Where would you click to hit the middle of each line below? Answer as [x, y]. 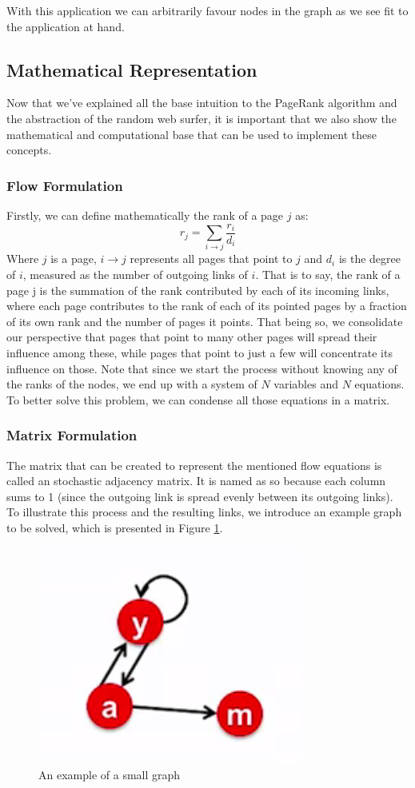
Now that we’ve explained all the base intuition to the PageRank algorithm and [202, 103]
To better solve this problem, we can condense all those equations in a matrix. [198, 399]
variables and [306, 384]
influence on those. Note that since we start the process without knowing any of [202, 368]
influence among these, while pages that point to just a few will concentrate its [200, 352]
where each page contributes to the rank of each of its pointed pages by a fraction [207, 306]
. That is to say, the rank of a [328, 274]
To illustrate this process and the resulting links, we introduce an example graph [204, 512]
